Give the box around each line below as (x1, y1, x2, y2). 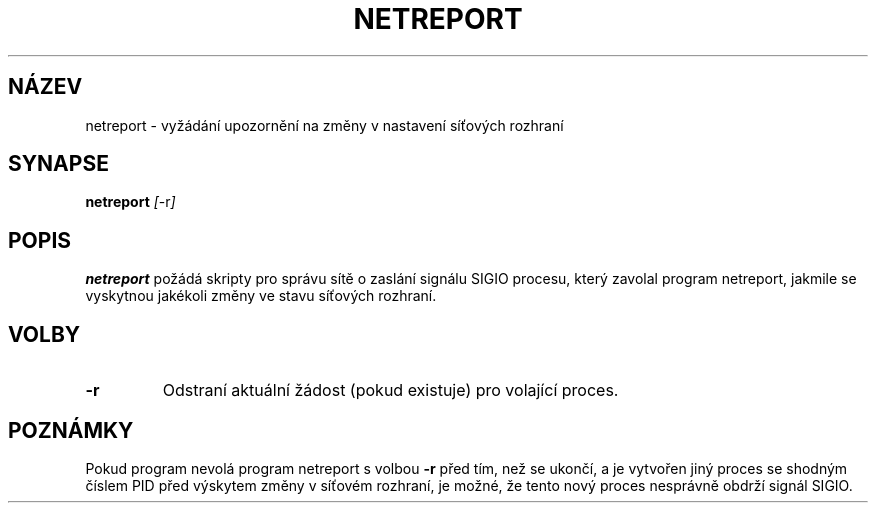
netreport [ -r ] (85, 193, 176, 211)
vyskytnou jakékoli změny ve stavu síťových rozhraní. (85, 287, 437, 305)
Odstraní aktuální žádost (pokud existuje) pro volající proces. (162, 380, 619, 401)
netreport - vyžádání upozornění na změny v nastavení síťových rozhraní (85, 116, 564, 134)
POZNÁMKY (8, 417, 134, 443)
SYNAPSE (8, 151, 109, 177)
